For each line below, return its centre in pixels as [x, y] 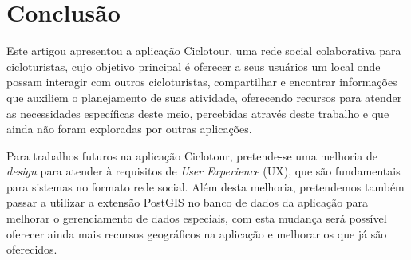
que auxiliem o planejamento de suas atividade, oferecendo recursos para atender [204, 97]
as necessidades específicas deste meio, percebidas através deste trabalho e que [198, 113]
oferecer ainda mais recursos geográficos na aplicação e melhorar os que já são [197, 233]
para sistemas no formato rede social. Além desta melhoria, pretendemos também [205, 186]
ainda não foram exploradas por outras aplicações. [129, 129]
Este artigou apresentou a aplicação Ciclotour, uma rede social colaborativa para [204, 51]
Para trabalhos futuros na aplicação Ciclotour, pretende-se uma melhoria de [192, 155]
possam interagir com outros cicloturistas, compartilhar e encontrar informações [202, 82]
